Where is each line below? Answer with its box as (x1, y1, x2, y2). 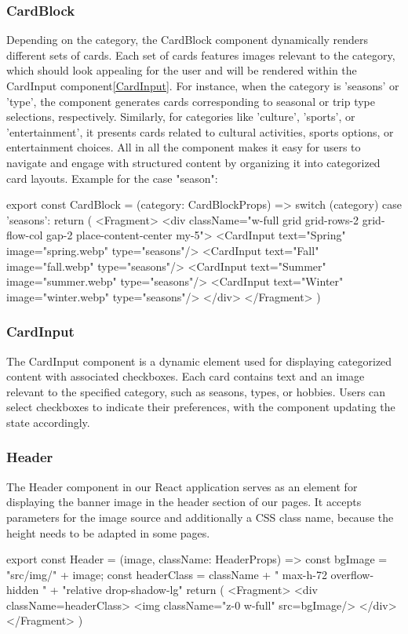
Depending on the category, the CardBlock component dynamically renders (6, 31, 369, 48)
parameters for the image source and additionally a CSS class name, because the (6, 508, 394, 525)
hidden (6, 581, 39, 598)
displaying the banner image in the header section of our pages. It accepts (6, 494, 362, 510)
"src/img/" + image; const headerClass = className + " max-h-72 (6, 566, 327, 582)
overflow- (330, 566, 374, 582)
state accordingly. (6, 414, 90, 430)
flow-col (6, 227, 43, 243)
